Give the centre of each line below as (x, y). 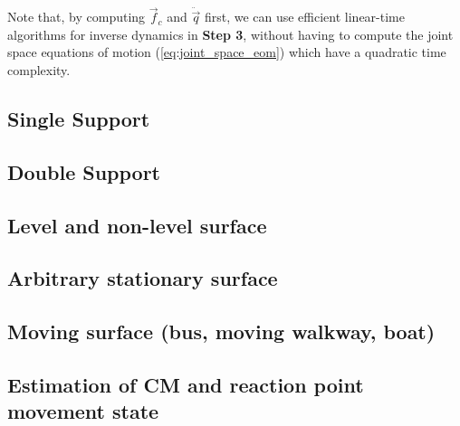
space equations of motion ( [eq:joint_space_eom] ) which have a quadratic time (227, 52)
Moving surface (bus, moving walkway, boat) (221, 331)
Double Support (84, 171)
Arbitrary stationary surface (143, 278)
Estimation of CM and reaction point (186, 384)
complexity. (39, 70)
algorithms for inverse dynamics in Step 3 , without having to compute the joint (230, 34)
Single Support (79, 118)
